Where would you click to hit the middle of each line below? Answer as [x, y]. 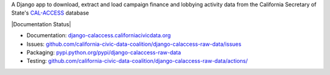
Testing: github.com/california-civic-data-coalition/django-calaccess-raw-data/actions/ [137, 61]
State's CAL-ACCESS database [50, 13]
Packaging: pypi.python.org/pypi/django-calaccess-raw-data [104, 52]
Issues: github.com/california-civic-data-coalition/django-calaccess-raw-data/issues [134, 44]
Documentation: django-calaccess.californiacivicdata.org [99, 35]
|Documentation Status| [41, 24]
